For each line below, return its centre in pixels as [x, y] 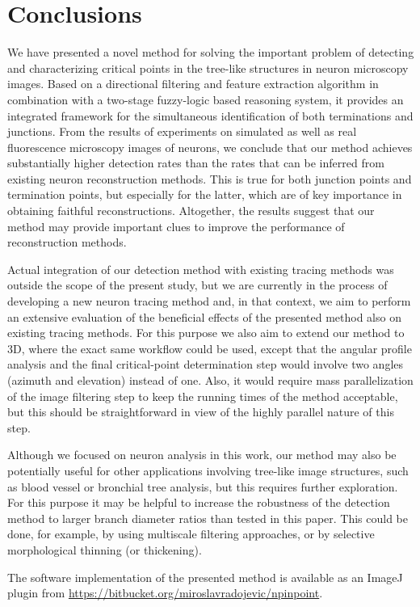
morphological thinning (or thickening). [105, 549]
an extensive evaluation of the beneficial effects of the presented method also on [204, 316]
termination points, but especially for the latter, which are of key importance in [205, 194]
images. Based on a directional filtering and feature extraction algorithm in [193, 84]
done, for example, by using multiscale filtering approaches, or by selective [191, 534]
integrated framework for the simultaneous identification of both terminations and [210, 115]
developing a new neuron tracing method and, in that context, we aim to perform [209, 301]
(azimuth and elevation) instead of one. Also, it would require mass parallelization [210, 380]
